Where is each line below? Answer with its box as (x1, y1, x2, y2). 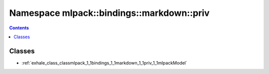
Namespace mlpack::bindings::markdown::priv (9, 7, 210, 18)
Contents (9, 25, 29, 31)
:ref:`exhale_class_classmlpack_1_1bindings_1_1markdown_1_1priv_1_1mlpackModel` (21, 60, 188, 66)
